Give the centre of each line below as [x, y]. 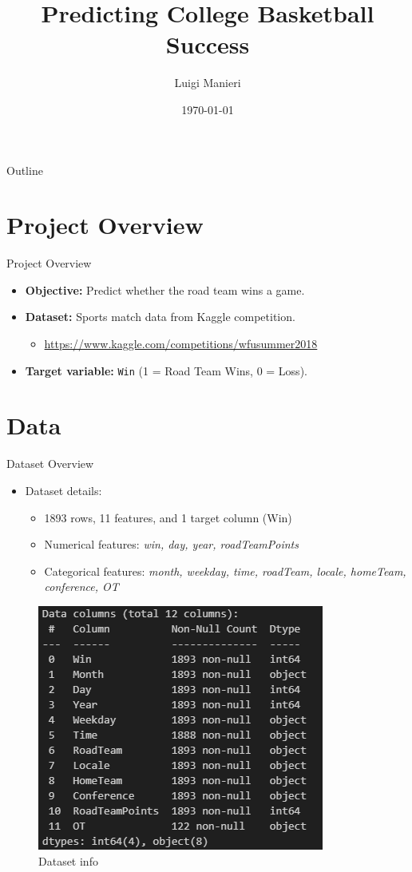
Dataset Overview [50, 464]
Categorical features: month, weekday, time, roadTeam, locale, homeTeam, [225, 571]
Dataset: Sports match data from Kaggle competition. [160, 317]
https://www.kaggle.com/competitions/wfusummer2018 [181, 343]
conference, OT [81, 587]
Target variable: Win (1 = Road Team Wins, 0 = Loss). [166, 370]
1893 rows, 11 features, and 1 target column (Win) [168, 517]
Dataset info [68, 860]
